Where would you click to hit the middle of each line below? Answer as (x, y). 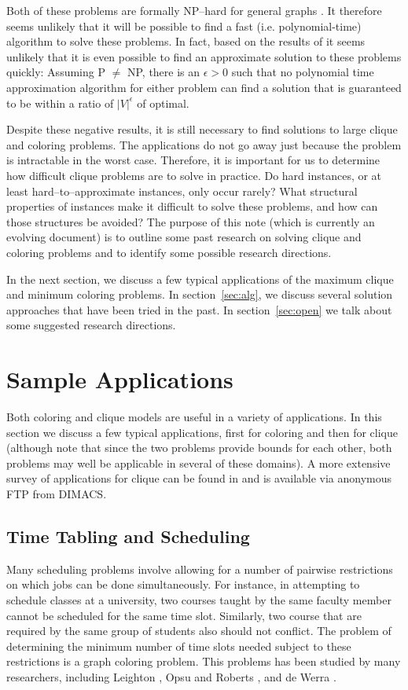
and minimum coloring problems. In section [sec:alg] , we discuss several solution (200, 294)
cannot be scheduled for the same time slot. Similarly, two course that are (184, 615)
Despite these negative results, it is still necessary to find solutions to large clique (202, 129)
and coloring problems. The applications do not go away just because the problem (204, 144)
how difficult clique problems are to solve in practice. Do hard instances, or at (194, 175)
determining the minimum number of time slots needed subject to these (179, 646)
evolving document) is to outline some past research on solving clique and (184, 237)
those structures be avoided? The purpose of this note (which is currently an (191, 221)
